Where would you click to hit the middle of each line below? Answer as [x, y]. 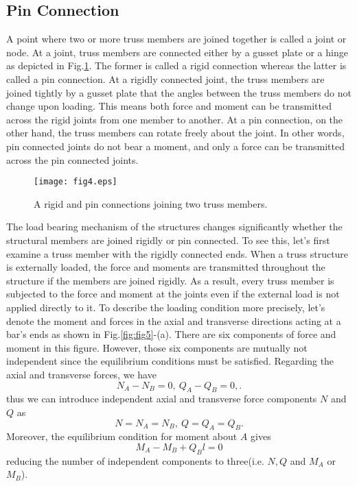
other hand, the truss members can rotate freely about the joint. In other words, [175, 133]
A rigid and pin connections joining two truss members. [151, 203]
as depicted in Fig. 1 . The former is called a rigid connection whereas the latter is [176, 65]
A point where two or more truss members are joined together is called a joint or [176, 39]
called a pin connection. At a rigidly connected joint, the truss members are [165, 78]
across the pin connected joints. [72, 159]
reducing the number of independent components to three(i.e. [135, 460]
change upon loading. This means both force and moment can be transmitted [169, 106]
